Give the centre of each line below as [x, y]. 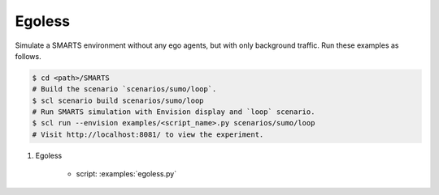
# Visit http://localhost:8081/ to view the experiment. [148, 134]
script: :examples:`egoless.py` [126, 174]
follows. [28, 56]
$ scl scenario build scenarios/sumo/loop [118, 100]
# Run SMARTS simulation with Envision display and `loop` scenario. [174, 112]
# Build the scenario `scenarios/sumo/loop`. [124, 89]
